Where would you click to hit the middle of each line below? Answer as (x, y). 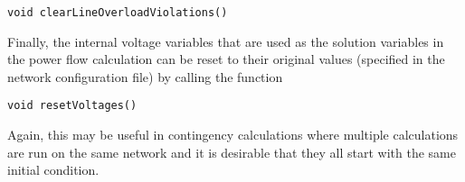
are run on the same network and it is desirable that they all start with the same (232, 152)
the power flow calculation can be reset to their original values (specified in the (226, 59)
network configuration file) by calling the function (145, 76)
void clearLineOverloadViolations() (118, 13)
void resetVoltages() (72, 106)
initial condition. (53, 170)
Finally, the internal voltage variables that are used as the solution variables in (226, 41)
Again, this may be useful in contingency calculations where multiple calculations (233, 135)
